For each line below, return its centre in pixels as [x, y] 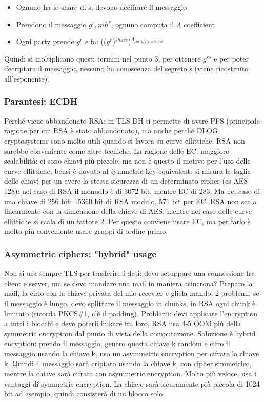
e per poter [231, 58]
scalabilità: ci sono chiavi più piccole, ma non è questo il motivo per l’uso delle [127, 161]
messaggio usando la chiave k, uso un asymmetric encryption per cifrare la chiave [132, 353]
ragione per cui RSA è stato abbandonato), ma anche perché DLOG [111, 130]
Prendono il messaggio [51, 24]
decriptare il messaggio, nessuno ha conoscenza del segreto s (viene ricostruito [126, 68]
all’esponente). [27, 78]
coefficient [199, 24]
